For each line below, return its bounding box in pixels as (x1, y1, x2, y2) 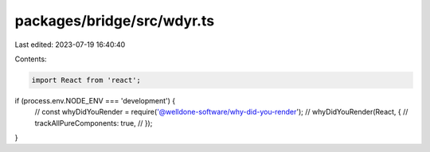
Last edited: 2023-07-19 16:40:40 (14, 40, 126, 49)
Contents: (14, 54, 47, 64)
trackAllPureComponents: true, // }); (34, 118, 153, 127)
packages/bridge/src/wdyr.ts (14, 12, 215, 29)
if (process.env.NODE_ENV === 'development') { (14, 95, 176, 105)
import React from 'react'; (31, 76, 141, 84)
